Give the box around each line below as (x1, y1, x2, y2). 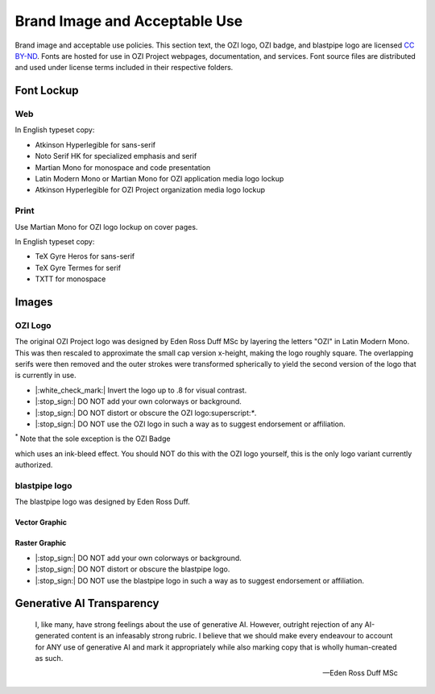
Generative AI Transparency (14, 596, 159, 610)
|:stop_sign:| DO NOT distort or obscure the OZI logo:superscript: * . (35, 408, 257, 418)
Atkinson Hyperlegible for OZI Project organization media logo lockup (35, 185, 266, 195)
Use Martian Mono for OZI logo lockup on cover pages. (14, 222, 198, 231)
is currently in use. (14, 371, 77, 380)
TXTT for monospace (35, 274, 106, 284)
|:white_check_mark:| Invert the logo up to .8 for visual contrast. (35, 385, 247, 395)
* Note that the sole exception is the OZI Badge (14, 432, 171, 443)
